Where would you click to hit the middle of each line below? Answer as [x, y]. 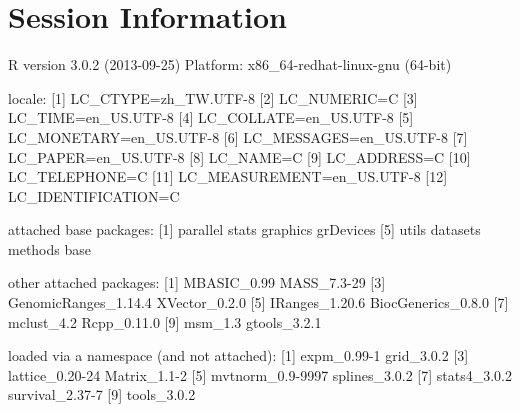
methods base [49, 248]
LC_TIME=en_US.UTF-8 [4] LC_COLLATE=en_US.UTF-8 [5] [211, 117]
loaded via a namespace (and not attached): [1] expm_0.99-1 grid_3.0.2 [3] [238, 355]
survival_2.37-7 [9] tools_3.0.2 [102, 394]
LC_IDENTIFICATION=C [94, 195]
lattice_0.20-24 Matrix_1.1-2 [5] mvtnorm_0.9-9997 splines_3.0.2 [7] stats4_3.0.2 [260, 374]
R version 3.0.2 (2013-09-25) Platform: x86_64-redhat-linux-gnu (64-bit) [230, 64]
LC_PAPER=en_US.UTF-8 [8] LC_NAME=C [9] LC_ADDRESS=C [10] [239, 156]
